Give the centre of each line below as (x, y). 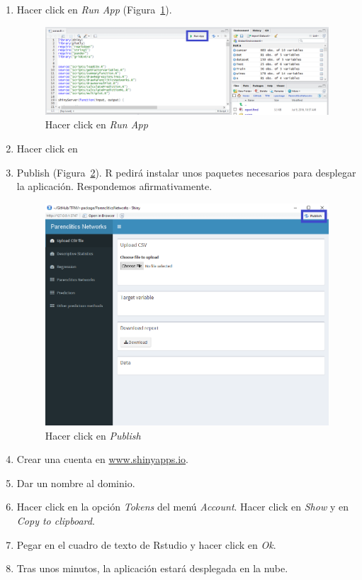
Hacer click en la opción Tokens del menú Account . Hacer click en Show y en (182, 507)
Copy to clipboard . (56, 521)
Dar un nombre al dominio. (76, 483)
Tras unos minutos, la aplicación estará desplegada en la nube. (152, 568)
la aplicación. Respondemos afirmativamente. (114, 186)
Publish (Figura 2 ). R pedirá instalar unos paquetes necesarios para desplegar (186, 172)
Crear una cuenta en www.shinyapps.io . (102, 459)
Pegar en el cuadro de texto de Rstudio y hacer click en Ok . (146, 544)
